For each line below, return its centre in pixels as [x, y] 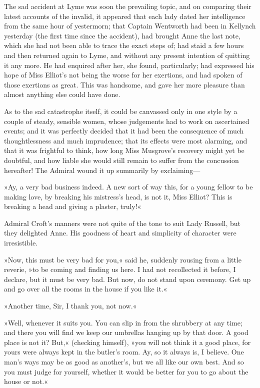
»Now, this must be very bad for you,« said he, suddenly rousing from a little [123, 259]
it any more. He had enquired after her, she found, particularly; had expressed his [129, 65]
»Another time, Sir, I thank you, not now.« [70, 306]
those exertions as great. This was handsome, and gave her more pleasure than [124, 84]
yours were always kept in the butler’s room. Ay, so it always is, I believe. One [124, 352]
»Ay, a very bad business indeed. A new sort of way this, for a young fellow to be [128, 187]
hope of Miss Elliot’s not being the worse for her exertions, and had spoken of [123, 75]
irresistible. [21, 243]
